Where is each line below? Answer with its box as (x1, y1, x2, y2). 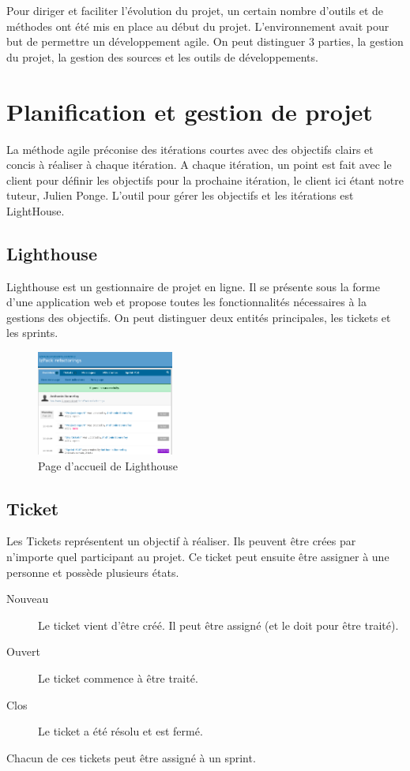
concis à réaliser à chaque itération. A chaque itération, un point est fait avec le (6, 156, 392, 173)
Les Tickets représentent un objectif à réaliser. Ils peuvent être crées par (6, 533, 356, 549)
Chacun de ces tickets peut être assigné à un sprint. (6, 749, 256, 765)
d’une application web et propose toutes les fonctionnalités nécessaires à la (6, 294, 367, 310)
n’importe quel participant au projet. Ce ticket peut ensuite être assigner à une (6, 548, 389, 564)
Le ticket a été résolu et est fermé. (38, 723, 203, 739)
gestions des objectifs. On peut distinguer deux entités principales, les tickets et (6, 309, 391, 325)
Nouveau (6, 590, 49, 607)
